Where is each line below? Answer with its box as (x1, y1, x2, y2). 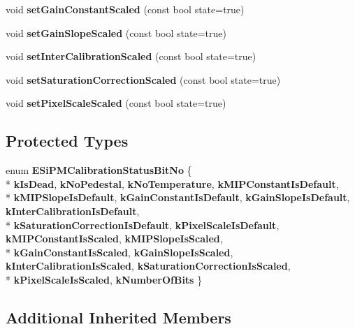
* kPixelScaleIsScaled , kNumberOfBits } (6, 272, 203, 286)
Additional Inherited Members (6, 306, 231, 328)
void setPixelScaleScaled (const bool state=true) (6, 96, 226, 110)
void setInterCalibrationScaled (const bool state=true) (6, 49, 256, 64)
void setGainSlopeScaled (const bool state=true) (6, 25, 226, 40)
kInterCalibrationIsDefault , (6, 203, 140, 218)
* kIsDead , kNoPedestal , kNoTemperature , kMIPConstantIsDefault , (6, 176, 339, 191)
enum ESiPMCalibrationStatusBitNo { (6, 163, 192, 177)
